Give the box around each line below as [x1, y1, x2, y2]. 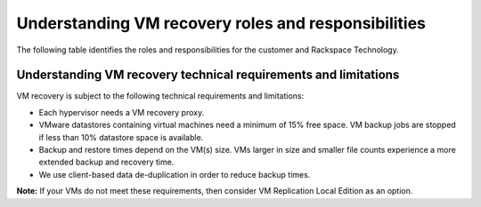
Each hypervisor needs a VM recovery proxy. [38, 107, 205, 117]
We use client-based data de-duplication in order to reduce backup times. [38, 169, 311, 179]
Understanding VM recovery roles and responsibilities [16, 13, 427, 33]
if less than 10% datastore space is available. [38, 131, 204, 142]
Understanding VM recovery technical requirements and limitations [16, 68, 400, 83]
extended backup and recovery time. [38, 156, 175, 168]
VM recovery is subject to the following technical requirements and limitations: [16, 91, 305, 101]
